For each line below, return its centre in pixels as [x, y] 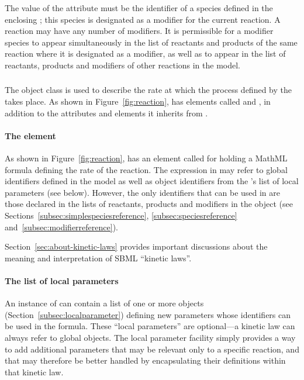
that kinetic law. [34, 372]
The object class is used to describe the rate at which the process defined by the [148, 90]
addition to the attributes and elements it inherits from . [106, 113]
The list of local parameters [62, 281]
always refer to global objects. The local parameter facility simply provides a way [150, 337]
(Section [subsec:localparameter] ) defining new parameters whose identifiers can [148, 314]
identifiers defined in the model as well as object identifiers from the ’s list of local [152, 181]
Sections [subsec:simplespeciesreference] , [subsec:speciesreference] [121, 215]
